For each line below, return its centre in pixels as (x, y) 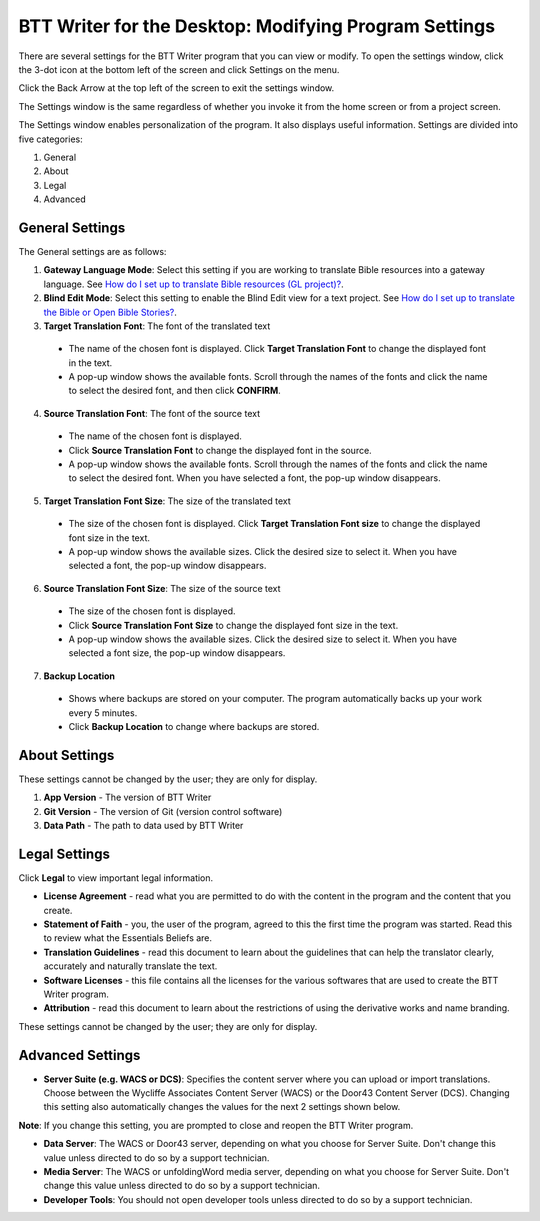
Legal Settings (64, 853)
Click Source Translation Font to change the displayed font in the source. (220, 450)
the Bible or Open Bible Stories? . (110, 312)
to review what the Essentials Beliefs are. (128, 938)
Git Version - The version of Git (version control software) (163, 811)
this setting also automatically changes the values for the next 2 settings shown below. (222, 1107)
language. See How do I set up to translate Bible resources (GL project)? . (193, 284)
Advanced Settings (79, 1055)
